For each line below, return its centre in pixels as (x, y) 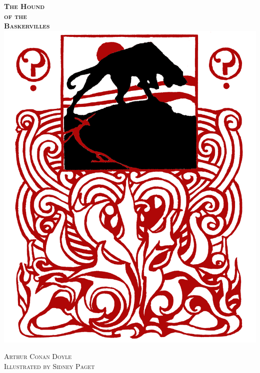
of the (15, 16)
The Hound (24, 6)
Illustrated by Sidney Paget (49, 366)
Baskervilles (27, 26)
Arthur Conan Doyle (38, 356)
